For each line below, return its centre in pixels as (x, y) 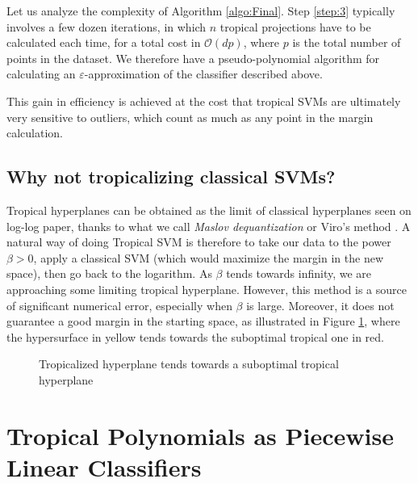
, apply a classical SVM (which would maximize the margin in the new (208, 257)
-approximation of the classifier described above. (203, 74)
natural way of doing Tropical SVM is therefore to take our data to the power (199, 242)
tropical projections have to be (295, 26)
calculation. (35, 133)
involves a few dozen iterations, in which (107, 26)
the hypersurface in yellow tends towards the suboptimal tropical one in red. (195, 336)
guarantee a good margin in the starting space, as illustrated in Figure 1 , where (203, 321)
